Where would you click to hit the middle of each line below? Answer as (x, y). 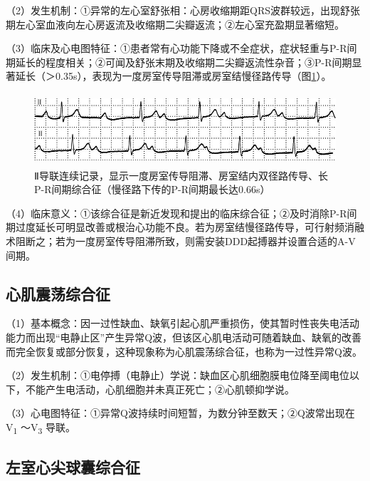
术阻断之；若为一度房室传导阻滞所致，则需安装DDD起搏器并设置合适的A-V (181, 240)
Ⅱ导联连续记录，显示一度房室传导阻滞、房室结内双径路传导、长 (181, 175)
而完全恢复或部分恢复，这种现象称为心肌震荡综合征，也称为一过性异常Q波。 (184, 351)
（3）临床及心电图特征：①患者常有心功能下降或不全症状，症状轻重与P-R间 (181, 48)
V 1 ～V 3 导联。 (41, 428)
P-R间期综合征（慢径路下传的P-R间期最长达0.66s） (152, 189)
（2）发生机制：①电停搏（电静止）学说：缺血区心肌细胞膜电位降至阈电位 (178, 375)
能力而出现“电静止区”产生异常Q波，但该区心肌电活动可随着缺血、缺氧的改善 (184, 337)
